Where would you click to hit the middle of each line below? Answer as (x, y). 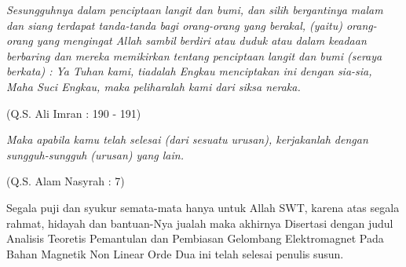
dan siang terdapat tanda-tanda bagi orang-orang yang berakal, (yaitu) (174, 25)
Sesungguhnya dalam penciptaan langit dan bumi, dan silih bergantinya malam (195, 9)
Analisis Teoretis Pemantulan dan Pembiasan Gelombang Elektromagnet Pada (195, 238)
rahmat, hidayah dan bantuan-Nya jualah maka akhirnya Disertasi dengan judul (200, 223)
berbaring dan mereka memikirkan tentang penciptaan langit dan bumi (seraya (194, 55)
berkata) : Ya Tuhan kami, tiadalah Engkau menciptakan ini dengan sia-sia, (189, 71)
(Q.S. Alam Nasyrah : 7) (66, 181)
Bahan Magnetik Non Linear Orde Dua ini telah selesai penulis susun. (175, 253)
